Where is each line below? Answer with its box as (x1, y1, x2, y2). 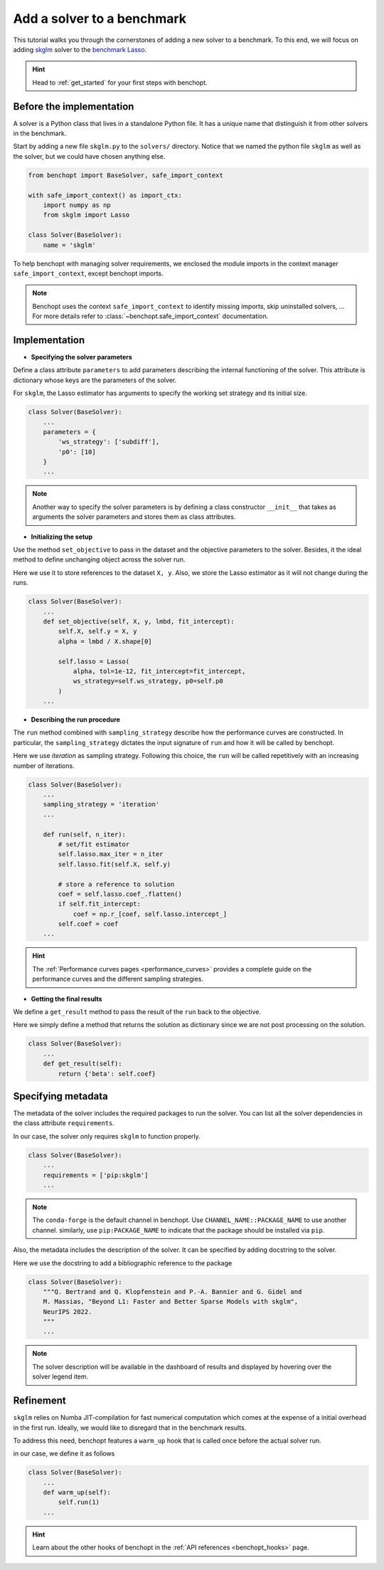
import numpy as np (43, 201, 112, 209)
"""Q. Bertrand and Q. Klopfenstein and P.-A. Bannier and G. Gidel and (43, 1287, 302, 1295)
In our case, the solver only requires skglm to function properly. (13, 1132, 201, 1140)
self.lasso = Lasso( (58, 657, 130, 665)
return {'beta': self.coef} (58, 1070, 156, 1078)
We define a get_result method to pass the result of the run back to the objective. (13, 1008, 262, 1016)
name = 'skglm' (43, 241, 96, 249)
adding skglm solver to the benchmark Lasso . (13, 45, 147, 53)
